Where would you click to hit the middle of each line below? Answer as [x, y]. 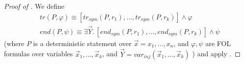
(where [14, 43]
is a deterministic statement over [82, 43]
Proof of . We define [34, 6]
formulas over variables [39, 54]
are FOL [218, 43]
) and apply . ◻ [216, 54]
